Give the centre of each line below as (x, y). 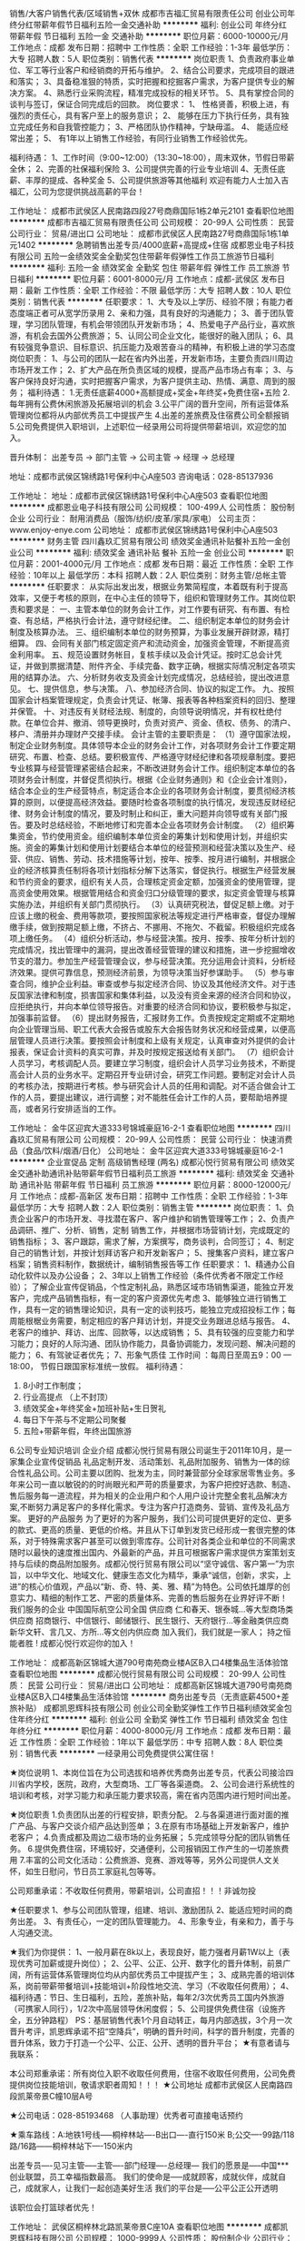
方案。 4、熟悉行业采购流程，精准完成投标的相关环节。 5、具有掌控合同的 (156, 93)
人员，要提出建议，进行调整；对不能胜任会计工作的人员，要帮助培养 (152, 1097)
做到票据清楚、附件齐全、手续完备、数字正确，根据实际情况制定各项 (160, 666)
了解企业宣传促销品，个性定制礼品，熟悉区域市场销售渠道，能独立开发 (162, 1287)
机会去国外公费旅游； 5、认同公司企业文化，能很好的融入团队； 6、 (159, 336)
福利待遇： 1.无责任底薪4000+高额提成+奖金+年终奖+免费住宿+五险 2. (158, 392)
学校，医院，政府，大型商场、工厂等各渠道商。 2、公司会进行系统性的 (164, 1784)
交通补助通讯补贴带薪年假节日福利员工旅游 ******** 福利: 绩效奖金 (143, 1173)
